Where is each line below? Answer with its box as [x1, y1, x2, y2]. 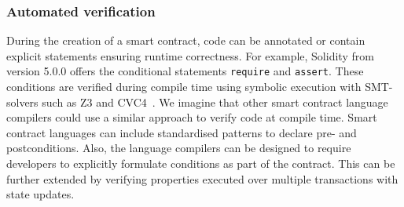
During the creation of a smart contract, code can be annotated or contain [6, 32, 365, 49]
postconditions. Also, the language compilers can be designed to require [6, 140, 351, 156]
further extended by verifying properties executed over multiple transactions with [6, 170, 398, 187]
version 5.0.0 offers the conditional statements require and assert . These [6, 63, 364, 79]
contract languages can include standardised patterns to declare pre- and [6, 124, 357, 140]
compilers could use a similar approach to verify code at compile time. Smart [6, 109, 377, 125]
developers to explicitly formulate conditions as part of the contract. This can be [6, 155, 395, 172]
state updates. [6, 186, 75, 202]
